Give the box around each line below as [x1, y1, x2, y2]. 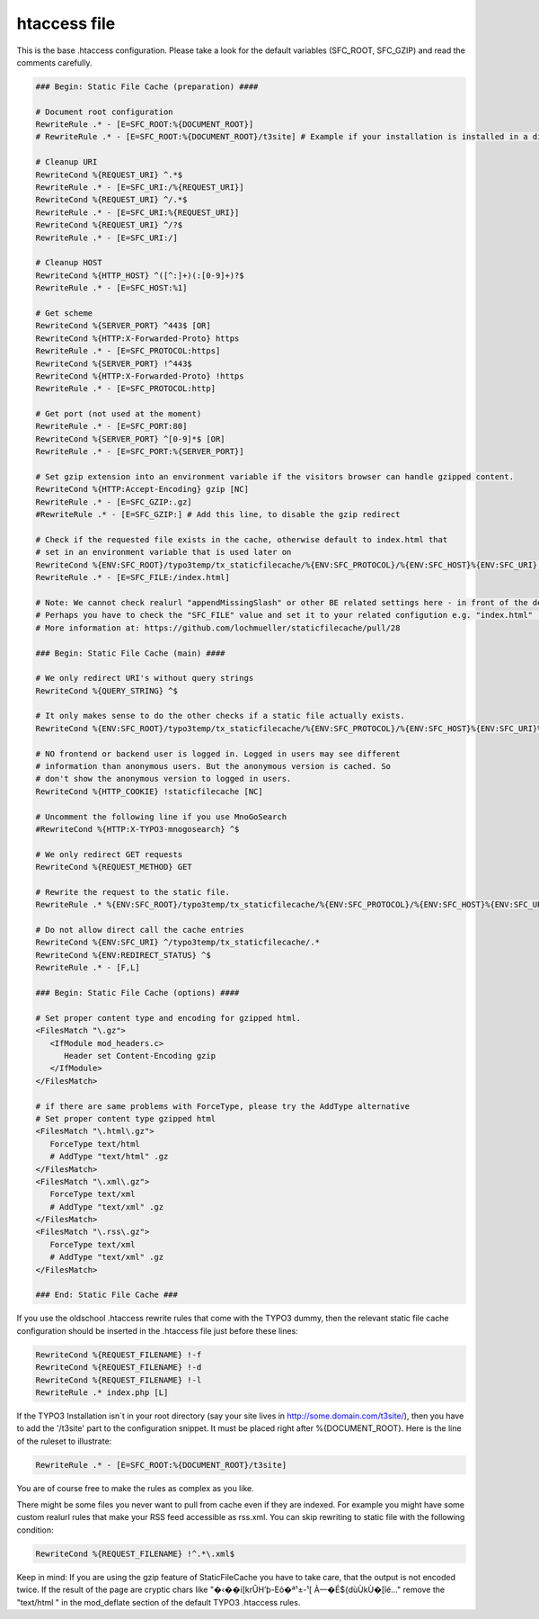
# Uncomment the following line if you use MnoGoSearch [35, 811, 287, 822]
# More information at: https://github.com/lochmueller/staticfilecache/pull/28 [35, 622, 401, 633]
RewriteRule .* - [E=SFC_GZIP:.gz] [35, 496, 192, 507]
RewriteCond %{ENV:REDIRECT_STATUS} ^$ [35, 950, 211, 960]
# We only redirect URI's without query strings [35, 673, 254, 684]
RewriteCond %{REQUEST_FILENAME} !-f [35, 1349, 202, 1360]
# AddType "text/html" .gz [49, 1151, 169, 1162]
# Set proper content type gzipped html [35, 1114, 216, 1123]
